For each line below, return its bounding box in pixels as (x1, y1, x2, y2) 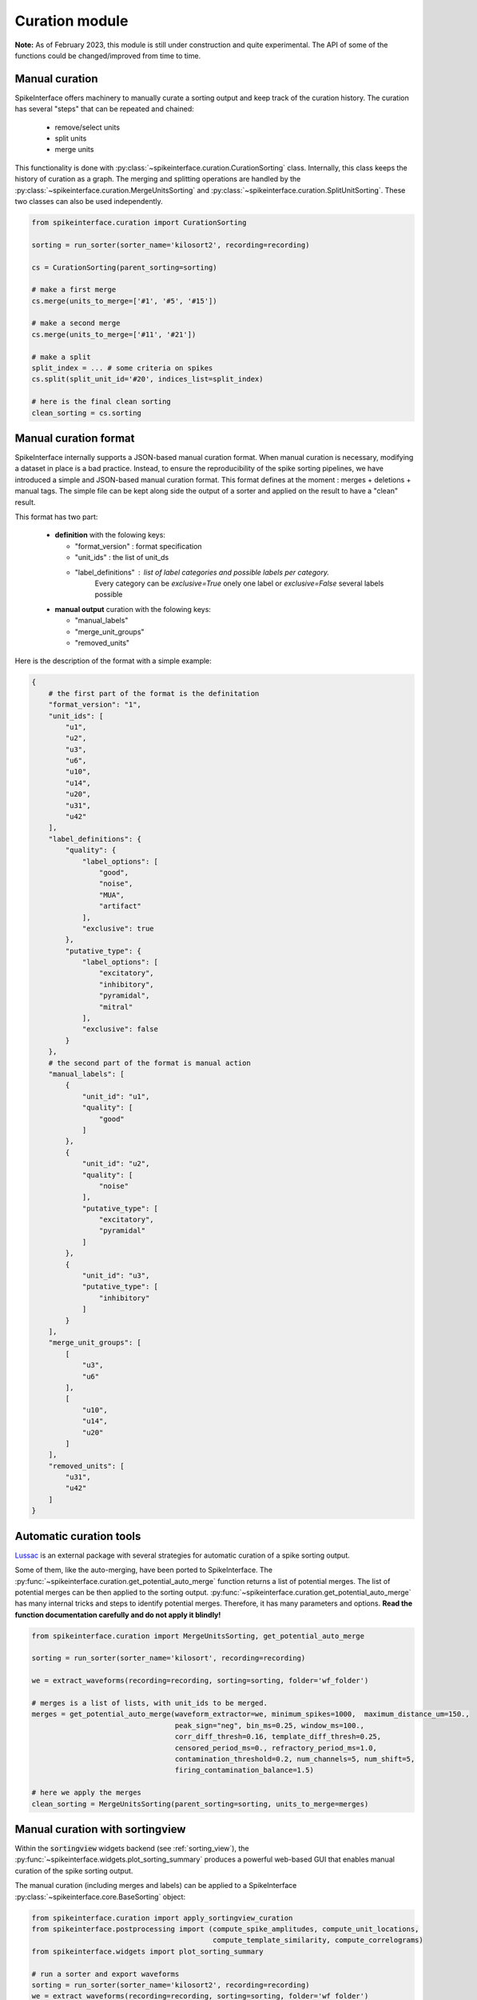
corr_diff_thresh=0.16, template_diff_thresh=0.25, (174, 1732, 382, 1742)
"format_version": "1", (48, 700, 141, 710)
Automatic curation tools (14, 1529, 141, 1543)
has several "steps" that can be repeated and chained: (14, 104, 195, 114)
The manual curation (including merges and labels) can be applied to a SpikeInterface (14, 1881, 297, 1890)
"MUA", (98, 890, 125, 899)
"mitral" (98, 1002, 133, 1011)
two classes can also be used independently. (14, 196, 163, 206)
